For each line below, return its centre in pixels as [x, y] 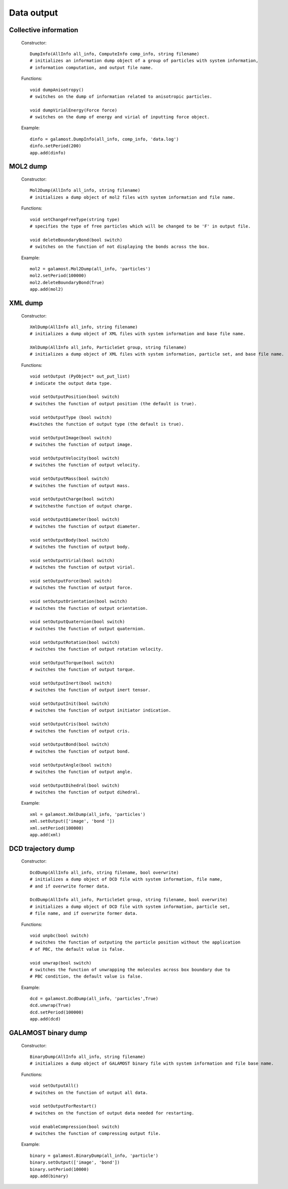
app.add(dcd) [45, 1019]
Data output [33, 13]
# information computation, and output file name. [92, 67]
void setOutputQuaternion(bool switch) [77, 622]
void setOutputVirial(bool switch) [72, 560]
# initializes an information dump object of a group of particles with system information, [144, 61]
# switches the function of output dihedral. [85, 792]
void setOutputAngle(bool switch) [71, 765]
